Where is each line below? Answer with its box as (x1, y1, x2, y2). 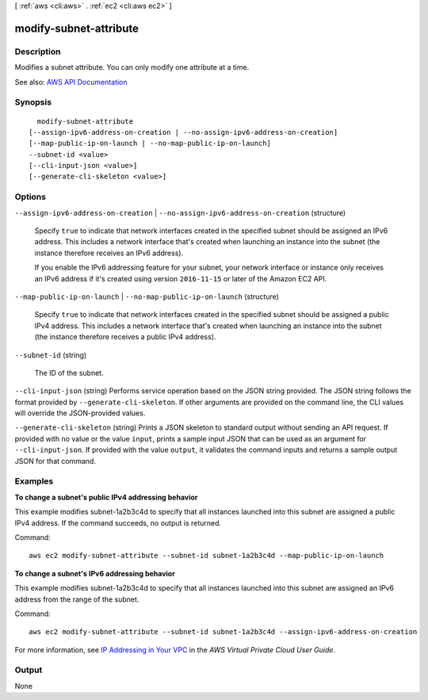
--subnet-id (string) (14, 350, 87, 360)
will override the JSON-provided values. (14, 408, 146, 418)
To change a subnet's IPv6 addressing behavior (14, 568, 176, 578)
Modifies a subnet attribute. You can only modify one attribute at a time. (14, 63, 250, 72)
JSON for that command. (14, 456, 97, 465)
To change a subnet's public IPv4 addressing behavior (14, 492, 198, 502)
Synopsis (14, 97, 52, 108)
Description (14, 46, 61, 57)
